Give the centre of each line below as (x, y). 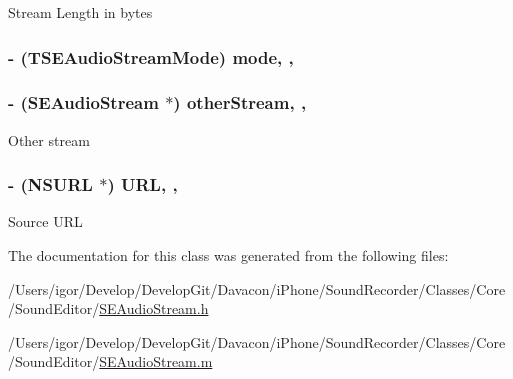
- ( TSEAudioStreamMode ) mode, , (151, 56)
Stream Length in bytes (80, 12)
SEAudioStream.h (154, 308)
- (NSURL (50, 184)
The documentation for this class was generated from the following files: (228, 255)
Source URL (45, 221)
